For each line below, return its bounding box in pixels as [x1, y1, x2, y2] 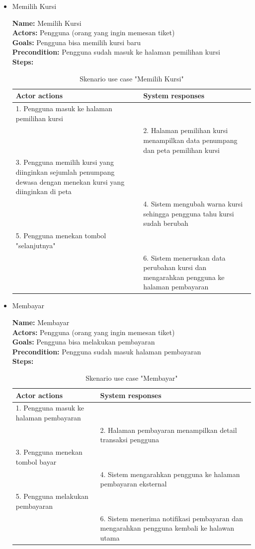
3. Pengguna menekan [15, 447, 83, 457]
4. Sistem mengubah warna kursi [143, 199, 243, 209]
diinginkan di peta [15, 186, 72, 197]
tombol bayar [15, 456, 57, 467]
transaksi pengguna [100, 434, 159, 445]
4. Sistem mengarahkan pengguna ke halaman [100, 469, 240, 479]
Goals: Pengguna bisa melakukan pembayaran [12, 337, 155, 347]
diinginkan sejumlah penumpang [15, 167, 115, 177]
